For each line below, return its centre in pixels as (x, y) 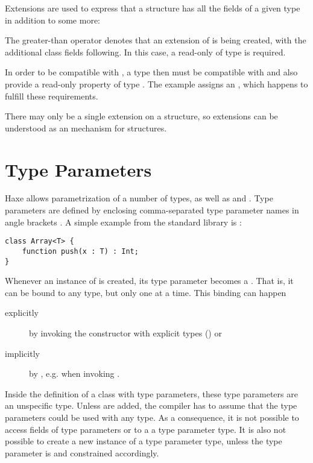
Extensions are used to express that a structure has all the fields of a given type (153, 8)
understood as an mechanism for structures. (86, 128)
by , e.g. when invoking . (74, 373)
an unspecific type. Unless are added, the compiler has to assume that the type (151, 405)
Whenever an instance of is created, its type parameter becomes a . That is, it (149, 281)
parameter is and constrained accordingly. (82, 452)
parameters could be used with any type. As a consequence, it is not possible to (152, 417)
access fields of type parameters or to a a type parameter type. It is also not (146, 429)
